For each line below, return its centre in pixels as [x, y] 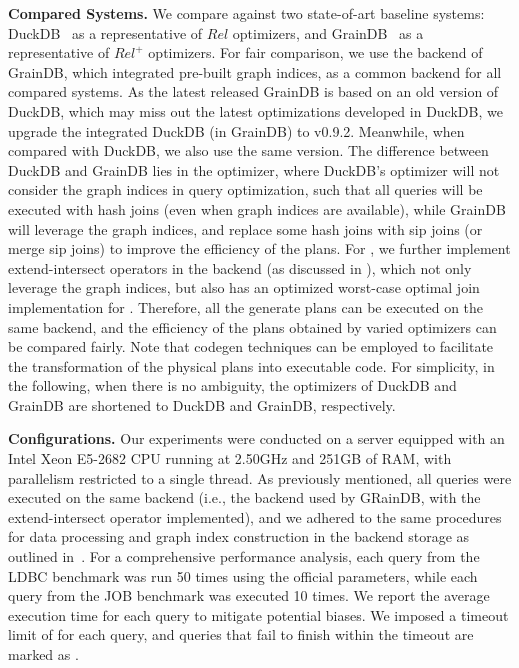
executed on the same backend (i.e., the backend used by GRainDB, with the [244, 497]
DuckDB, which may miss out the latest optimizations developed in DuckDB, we [255, 110]
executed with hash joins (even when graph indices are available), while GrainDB [257, 208]
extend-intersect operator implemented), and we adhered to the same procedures [255, 516]
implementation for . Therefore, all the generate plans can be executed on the [246, 306]
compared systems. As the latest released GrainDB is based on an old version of [253, 91]
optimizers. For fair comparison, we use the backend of [315, 52]
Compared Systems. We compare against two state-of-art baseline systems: [246, 13]
